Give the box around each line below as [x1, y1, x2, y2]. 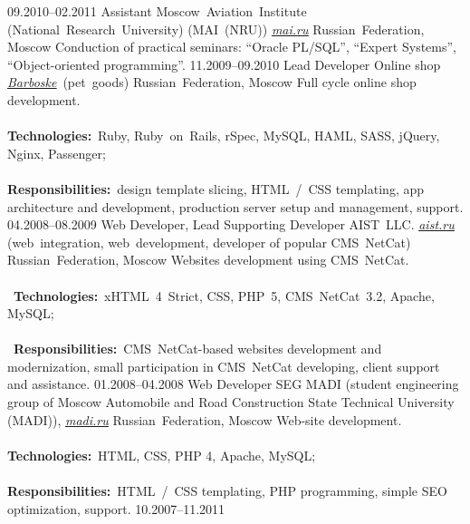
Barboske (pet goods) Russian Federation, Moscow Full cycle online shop [7, 73, 417, 92]
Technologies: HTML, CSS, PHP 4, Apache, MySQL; [7, 445, 316, 464]
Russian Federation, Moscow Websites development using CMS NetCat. [7, 250, 409, 269]
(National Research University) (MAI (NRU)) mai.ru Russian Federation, [7, 19, 425, 38]
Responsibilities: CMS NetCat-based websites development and [14, 339, 382, 358]
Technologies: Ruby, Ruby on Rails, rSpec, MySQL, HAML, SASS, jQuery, [7, 126, 440, 145]
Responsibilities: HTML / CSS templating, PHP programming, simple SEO [7, 481, 447, 500]
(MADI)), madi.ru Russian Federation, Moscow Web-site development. [7, 410, 402, 429]
